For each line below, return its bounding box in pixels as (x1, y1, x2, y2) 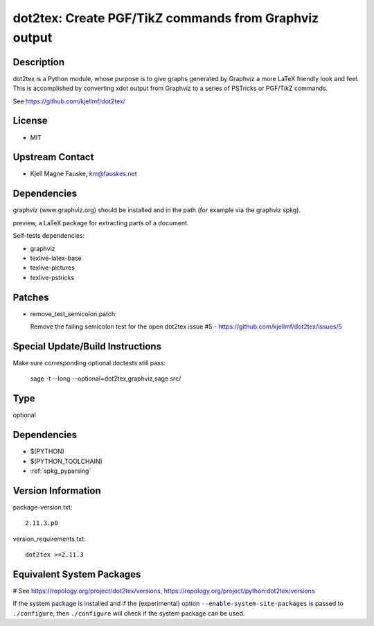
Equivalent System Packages (12, 568, 141, 580)
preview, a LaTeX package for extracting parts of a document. (12, 218, 189, 227)
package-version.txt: (12, 503, 73, 511)
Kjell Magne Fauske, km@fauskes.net (30, 170, 138, 178)
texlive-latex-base (30, 254, 82, 262)
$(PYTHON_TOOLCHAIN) (30, 457, 103, 465)
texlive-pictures (30, 263, 75, 272)
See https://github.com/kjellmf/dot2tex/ (12, 97, 126, 105)
